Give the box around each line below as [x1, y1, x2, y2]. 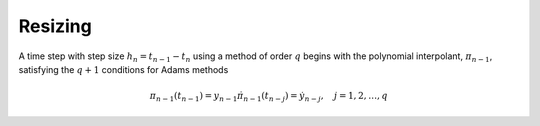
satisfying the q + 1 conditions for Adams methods [18, 63, 229, 75]
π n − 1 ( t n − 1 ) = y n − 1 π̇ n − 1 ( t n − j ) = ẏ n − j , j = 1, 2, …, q [149, 90, 389, 104]
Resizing [18, 15, 92, 37]
